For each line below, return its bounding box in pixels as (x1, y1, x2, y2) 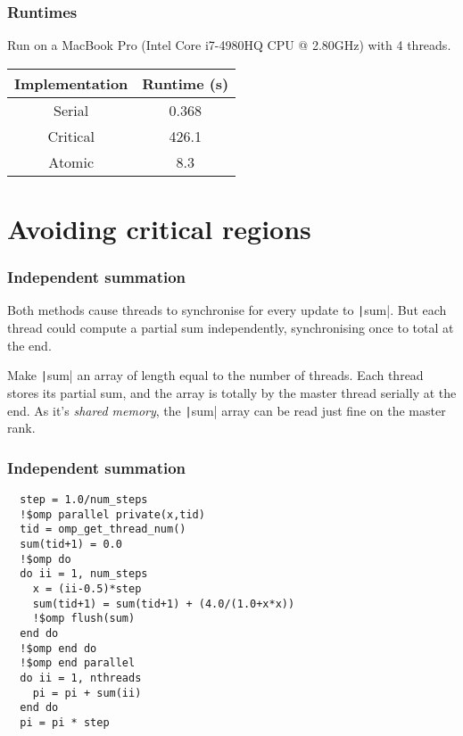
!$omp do (20, 552, 71, 566)
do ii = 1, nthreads (20, 671, 142, 684)
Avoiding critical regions (7, 211, 311, 246)
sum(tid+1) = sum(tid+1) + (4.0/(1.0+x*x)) (32, 597, 295, 610)
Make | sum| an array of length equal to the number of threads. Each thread (7, 366, 424, 385)
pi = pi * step (20, 715, 110, 729)
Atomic (48, 151, 94, 172)
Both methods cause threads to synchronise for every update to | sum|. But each (7, 301, 447, 319)
